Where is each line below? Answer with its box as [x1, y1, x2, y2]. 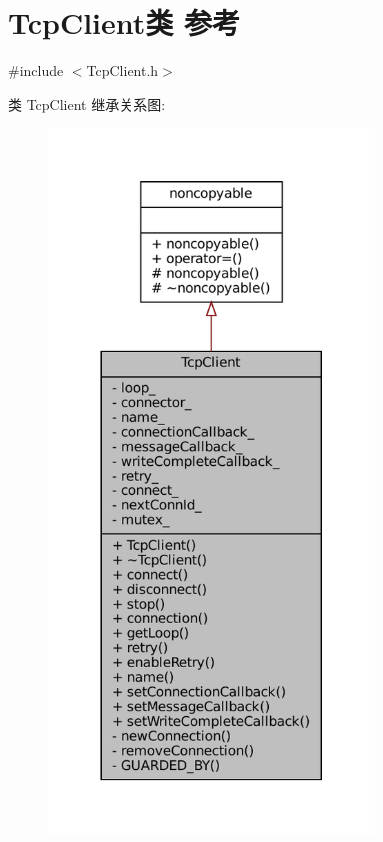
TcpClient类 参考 [8, 2, 241, 43]
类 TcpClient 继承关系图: [8, 93, 166, 114]
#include [8, 60, 64, 81]
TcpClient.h [86, 60, 159, 81]
